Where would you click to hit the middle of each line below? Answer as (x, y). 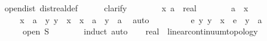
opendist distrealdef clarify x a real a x (126, 8)
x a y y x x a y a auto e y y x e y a (141, 19)
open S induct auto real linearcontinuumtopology (140, 31)
